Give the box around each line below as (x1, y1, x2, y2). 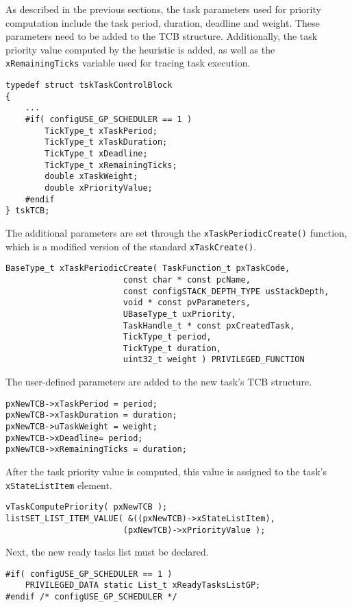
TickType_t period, (123, 332, 212, 342)
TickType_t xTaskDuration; (45, 137, 168, 147)
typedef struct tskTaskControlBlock (5, 80, 173, 91)
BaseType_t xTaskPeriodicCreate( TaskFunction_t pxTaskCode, (5, 263, 290, 274)
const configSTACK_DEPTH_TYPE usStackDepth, (123, 286, 329, 296)
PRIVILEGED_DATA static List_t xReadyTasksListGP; (25, 580, 261, 591)
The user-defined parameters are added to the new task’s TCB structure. (5, 374, 312, 389)
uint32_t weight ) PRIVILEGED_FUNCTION (123, 355, 305, 365)
